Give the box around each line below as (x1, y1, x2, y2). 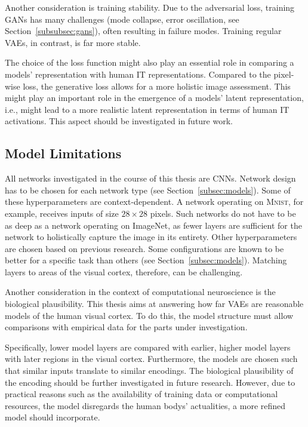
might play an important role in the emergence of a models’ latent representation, (5, 91, 304, 104)
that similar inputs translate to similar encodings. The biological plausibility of (5, 364, 294, 377)
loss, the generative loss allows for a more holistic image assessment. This (23, 79, 291, 92)
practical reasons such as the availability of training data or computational (5, 388, 278, 400)
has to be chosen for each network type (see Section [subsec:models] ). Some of (5, 183, 291, 196)
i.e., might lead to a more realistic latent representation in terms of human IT (5, 103, 289, 115)
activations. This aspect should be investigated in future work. (5, 115, 233, 127)
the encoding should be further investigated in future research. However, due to (5, 376, 295, 388)
